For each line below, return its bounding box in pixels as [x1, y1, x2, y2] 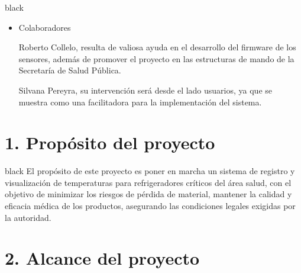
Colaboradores [18, 21, 71, 33]
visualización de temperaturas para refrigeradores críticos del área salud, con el [5, 176, 292, 188]
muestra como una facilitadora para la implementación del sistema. [18, 95, 262, 108]
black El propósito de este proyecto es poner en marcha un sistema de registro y [5, 165, 295, 177]
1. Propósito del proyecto [5, 130, 215, 155]
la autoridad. [5, 211, 51, 223]
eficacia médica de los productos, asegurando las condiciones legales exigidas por [5, 200, 296, 212]
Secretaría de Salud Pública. [18, 64, 121, 76]
